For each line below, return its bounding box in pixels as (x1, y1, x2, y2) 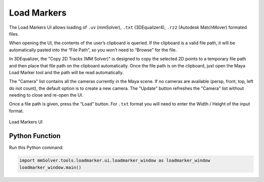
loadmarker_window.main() (19, 164, 82, 170)
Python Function (9, 132, 61, 140)
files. (9, 31, 19, 37)
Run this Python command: (9, 144, 64, 151)
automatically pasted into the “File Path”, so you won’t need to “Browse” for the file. (9, 47, 177, 53)
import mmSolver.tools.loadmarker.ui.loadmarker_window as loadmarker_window (19, 158, 210, 163)
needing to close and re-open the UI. (9, 92, 84, 98)
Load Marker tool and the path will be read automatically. (9, 69, 124, 75)
